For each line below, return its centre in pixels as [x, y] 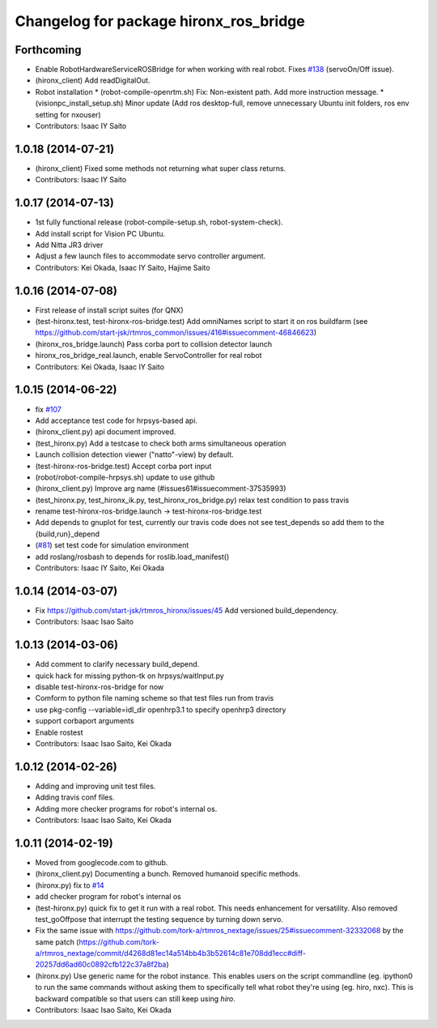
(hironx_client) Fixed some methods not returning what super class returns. [161, 168]
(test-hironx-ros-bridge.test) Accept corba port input [123, 466]
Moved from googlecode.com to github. [102, 862]
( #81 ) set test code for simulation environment [112, 545]
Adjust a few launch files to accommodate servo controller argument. [151, 256]
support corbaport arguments [85, 721]
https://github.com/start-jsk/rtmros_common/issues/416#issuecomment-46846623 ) [176, 333]
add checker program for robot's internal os [108, 897]
